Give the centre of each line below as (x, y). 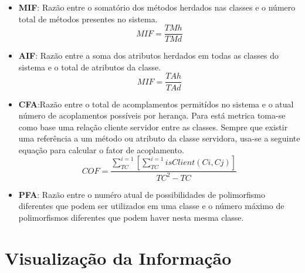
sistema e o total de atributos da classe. (90, 67)
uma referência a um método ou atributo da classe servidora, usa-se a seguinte (159, 138)
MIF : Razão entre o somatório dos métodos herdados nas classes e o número (157, 7)
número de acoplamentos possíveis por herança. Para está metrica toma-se (152, 115)
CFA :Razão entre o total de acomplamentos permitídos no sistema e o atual (156, 104)
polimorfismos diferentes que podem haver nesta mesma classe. (131, 218)
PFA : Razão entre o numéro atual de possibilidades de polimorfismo (142, 194)
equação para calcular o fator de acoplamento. (101, 149)
